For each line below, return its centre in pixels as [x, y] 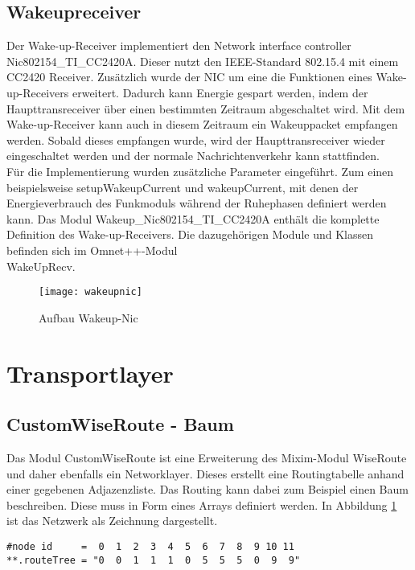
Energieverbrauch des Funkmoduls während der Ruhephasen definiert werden [197, 203]
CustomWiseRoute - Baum [120, 424]
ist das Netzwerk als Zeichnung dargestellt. [112, 521]
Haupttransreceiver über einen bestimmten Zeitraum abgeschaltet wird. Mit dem [206, 108]
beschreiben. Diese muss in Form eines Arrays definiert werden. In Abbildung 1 [202, 504]
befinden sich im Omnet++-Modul [92, 250]
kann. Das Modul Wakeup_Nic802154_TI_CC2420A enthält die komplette [193, 218]
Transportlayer [90, 373]
